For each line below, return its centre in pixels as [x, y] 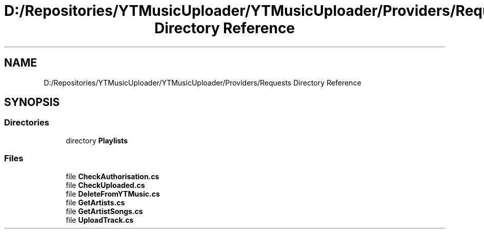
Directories [27, 123]
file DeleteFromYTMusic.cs [113, 194]
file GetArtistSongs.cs [104, 211]
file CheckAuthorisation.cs [113, 176]
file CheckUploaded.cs [105, 185]
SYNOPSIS [32, 102]
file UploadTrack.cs [100, 220]
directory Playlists [97, 140]
